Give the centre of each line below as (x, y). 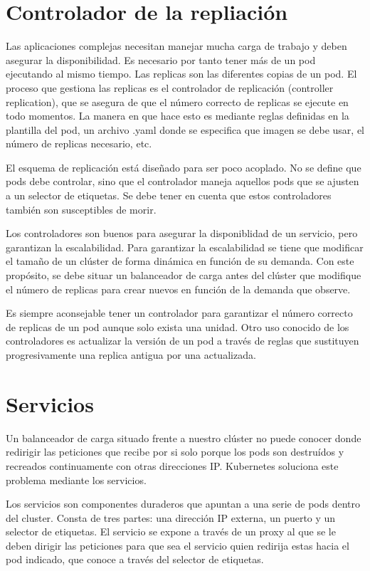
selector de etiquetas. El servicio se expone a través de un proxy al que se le (171, 531)
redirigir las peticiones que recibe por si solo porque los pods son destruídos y (175, 452)
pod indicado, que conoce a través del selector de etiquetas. (135, 559)
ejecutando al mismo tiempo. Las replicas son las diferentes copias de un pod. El (181, 74)
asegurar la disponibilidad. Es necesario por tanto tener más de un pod (161, 59)
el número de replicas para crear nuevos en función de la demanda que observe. (178, 289)
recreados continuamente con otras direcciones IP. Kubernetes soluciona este (172, 465)
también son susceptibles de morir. (81, 209)
